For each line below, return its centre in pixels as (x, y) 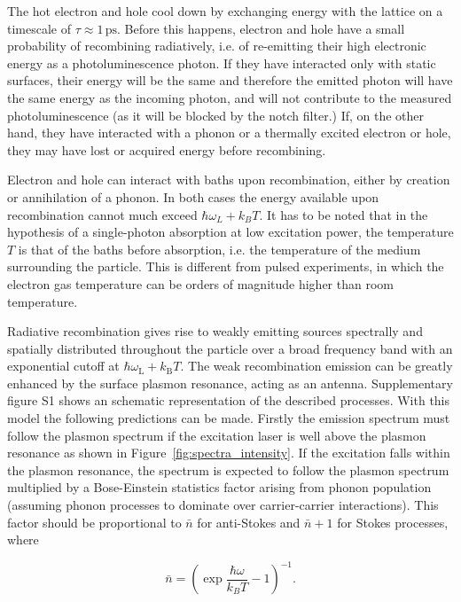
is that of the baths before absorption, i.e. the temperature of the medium (219, 249)
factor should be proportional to (94, 522)
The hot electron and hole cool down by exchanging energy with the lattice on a (225, 11)
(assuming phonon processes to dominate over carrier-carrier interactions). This (223, 505)
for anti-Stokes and (249, 522)
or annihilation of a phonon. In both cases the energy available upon (193, 196)
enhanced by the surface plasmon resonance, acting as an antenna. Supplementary (230, 383)
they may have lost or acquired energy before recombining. (167, 149)
